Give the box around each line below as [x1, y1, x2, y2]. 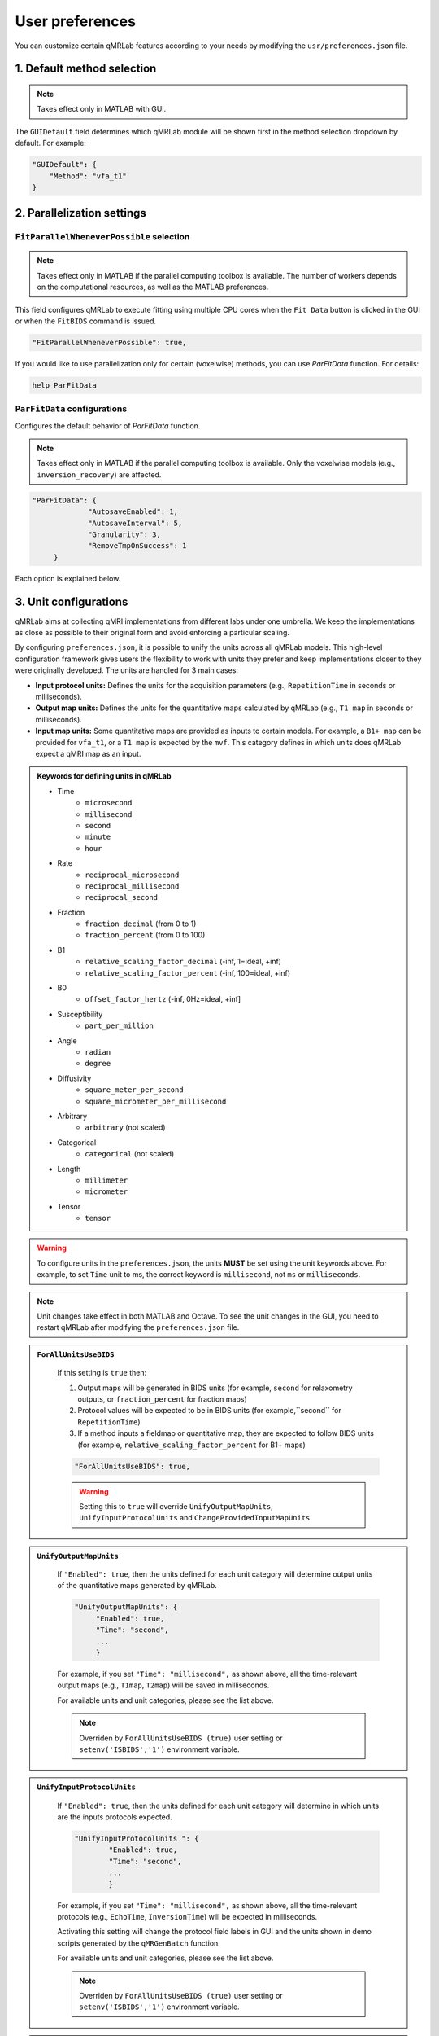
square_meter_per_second [85, 1086, 184, 1095]
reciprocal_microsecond [85, 870, 180, 880]
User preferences [15, 12, 136, 30]
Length [57, 1164, 81, 1174]
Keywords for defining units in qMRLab [37, 771, 172, 781]
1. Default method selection [15, 62, 157, 76]
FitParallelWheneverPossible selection [15, 231, 190, 243]
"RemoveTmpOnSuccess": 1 [88, 542, 187, 551]
